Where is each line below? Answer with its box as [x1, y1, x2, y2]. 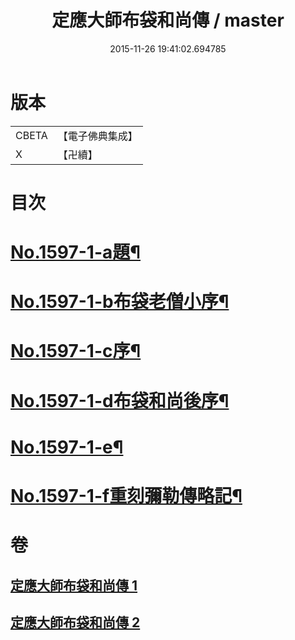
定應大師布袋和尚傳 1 [10, 577, 138, 594]
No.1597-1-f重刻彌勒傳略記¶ [10, 485, 243, 507]
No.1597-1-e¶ [10, 436, 124, 458]
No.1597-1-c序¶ [10, 340, 142, 363]
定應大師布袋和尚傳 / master [51, 9, 285, 32]
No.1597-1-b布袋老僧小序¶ [10, 291, 230, 313]
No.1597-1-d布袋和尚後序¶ [10, 389, 230, 412]
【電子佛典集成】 [57, 129, 138, 143]
